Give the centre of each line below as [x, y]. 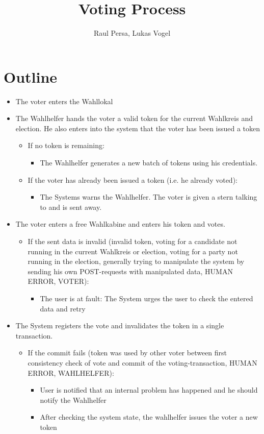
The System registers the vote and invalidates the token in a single [120, 325]
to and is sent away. [71, 207]
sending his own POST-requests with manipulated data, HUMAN [130, 271]
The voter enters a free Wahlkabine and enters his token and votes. [120, 224]
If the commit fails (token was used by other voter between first [127, 353]
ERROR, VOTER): [58, 281]
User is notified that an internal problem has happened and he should [149, 390]
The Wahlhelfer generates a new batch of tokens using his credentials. [149, 163]
